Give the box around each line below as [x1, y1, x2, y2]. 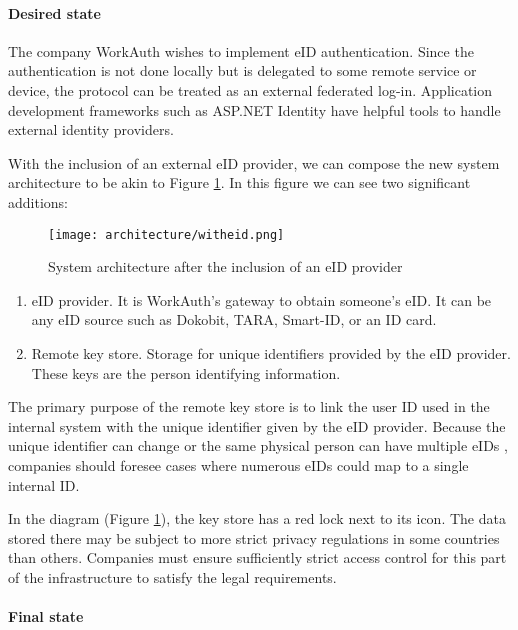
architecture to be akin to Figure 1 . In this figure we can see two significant [8, 172, 471, 193]
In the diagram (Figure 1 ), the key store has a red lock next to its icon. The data [8, 508, 506, 529]
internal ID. [8, 474, 80, 495]
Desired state [8, 2, 101, 23]
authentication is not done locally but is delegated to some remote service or [8, 60, 477, 81]
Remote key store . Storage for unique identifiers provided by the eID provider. [31, 342, 511, 363]
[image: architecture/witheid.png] [48, 227, 285, 242]
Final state [8, 606, 84, 627]
